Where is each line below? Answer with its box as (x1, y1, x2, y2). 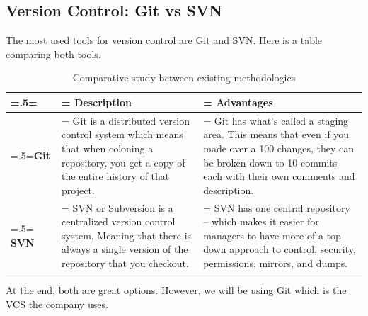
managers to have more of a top (203, 227, 341, 242)
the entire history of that (62, 169, 170, 184)
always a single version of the (62, 242, 188, 256)
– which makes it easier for (203, 214, 319, 229)
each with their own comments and (203, 169, 355, 184)
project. (62, 182, 95, 197)
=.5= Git (11, 147, 51, 162)
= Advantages (203, 94, 273, 109)
